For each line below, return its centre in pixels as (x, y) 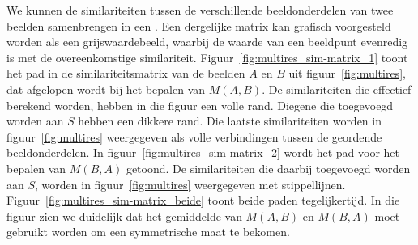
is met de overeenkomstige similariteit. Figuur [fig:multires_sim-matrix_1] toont (207, 57)
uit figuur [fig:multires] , (347, 73)
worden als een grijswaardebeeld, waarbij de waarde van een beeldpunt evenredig (207, 42)
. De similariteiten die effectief (337, 89)
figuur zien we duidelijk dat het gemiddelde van (124, 215)
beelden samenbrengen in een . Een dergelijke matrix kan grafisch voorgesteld (199, 25)
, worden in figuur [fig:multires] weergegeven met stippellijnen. (190, 184)
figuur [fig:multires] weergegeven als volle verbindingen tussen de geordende (194, 136)
